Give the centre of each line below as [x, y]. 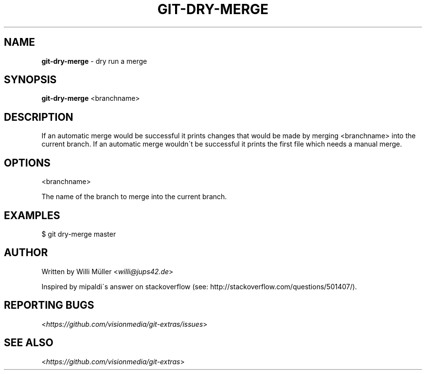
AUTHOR [26, 253]
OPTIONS [27, 163]
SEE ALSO [29, 343]
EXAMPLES [32, 215]
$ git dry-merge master [79, 234]
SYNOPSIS [30, 80]
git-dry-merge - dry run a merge [94, 61]
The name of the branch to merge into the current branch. [134, 197]
